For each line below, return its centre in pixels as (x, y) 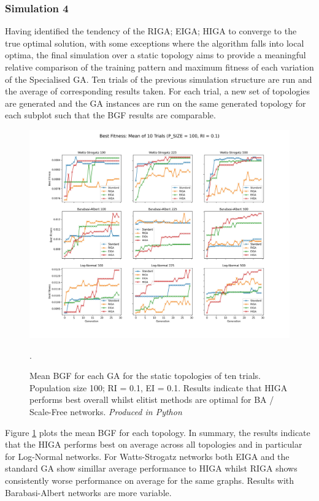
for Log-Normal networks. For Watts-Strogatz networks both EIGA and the (147, 456)
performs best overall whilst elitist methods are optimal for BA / (152, 400)
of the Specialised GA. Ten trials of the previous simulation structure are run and (159, 79)
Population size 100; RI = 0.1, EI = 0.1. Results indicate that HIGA (159, 387)
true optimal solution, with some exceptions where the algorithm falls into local (155, 43)
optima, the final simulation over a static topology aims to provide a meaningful (156, 55)
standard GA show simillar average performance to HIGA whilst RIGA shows (151, 468)
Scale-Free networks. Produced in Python (106, 412)
